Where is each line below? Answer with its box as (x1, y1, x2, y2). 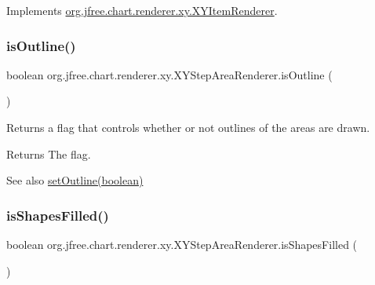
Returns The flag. (6, 145, 91, 162)
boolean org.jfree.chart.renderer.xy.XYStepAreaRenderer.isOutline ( (6, 66, 333, 82)
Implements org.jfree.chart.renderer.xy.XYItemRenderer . (6, 2, 278, 18)
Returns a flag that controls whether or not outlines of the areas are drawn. (6, 119, 370, 135)
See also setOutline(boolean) (6, 172, 144, 188)
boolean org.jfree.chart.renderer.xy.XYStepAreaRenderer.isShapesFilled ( (6, 236, 358, 252)
